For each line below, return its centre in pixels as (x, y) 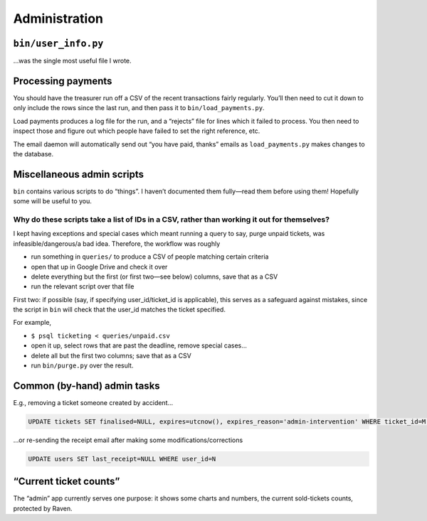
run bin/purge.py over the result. (82, 365)
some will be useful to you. (53, 201)
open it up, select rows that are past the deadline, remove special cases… (139, 345)
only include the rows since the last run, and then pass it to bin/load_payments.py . (139, 108)
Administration (58, 18)
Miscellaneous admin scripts (79, 174)
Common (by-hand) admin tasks (86, 386)
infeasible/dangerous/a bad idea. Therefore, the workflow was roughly (117, 243)
